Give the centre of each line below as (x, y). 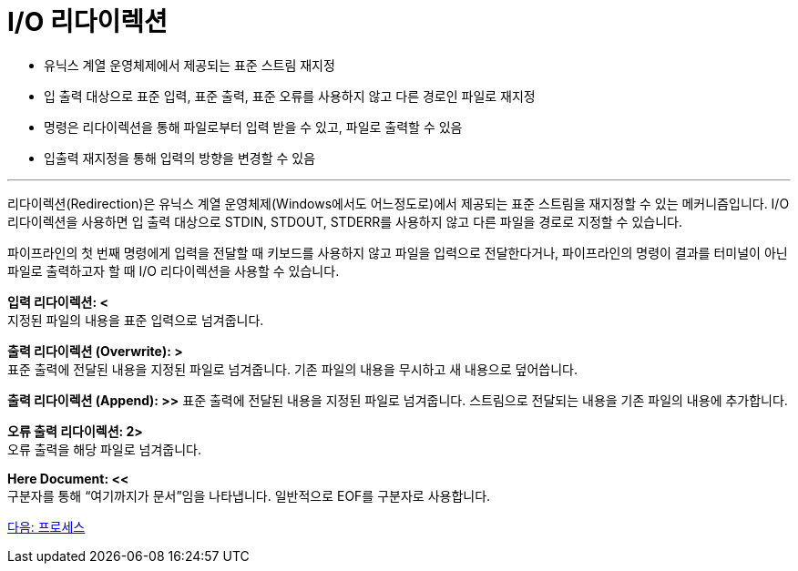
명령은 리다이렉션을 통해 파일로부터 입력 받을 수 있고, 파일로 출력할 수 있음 (253, 127)
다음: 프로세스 (46, 526)
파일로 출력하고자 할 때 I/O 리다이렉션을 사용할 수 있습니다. (174, 270)
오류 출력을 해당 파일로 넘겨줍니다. (104, 449)
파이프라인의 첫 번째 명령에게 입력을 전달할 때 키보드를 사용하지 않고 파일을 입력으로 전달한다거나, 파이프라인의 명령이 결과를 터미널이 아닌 (398, 252)
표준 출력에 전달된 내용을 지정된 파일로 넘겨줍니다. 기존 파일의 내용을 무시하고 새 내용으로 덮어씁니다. (292, 369)
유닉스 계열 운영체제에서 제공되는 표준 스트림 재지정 (189, 65)
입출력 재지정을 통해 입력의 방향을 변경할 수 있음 (180, 158)
